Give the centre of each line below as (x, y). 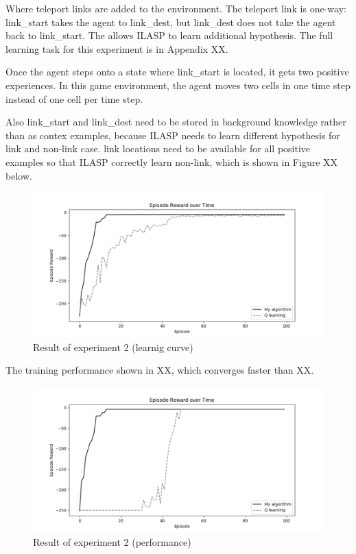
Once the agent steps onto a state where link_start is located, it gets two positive (177, 72)
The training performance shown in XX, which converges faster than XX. (160, 370)
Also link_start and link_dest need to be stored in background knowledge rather (176, 122)
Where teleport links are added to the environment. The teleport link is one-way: (176, 8)
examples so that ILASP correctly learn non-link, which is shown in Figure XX (172, 161)
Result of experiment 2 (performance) (112, 541)
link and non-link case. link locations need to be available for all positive (158, 148)
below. (19, 175)
